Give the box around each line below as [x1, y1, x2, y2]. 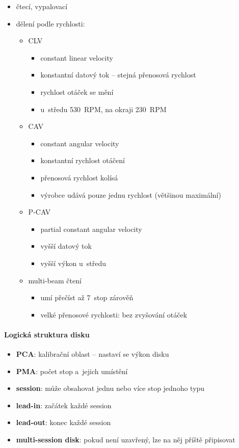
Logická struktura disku [4, 329, 90, 339]
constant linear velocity [40, 52, 113, 63]
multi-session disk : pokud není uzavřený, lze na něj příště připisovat [16, 434, 235, 445]
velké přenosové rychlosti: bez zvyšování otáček [40, 309, 188, 320]
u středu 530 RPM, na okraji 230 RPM [40, 103, 167, 114]
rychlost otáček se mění [40, 86, 114, 97]
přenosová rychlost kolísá [40, 172, 118, 182]
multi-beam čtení [28, 275, 82, 285]
